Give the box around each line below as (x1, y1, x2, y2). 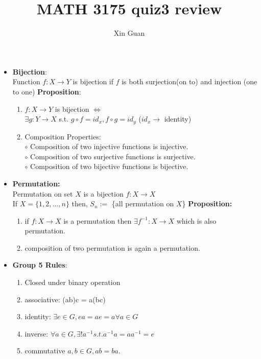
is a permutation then (63, 215, 132, 226)
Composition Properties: (25, 131, 101, 141)
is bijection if (73, 76, 114, 87)
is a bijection (83, 188, 124, 199)
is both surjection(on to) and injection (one (122, 76, 257, 87)
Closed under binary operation (25, 277, 121, 288)
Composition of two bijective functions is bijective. (30, 161, 188, 172)
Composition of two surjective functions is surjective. (30, 151, 196, 161)
